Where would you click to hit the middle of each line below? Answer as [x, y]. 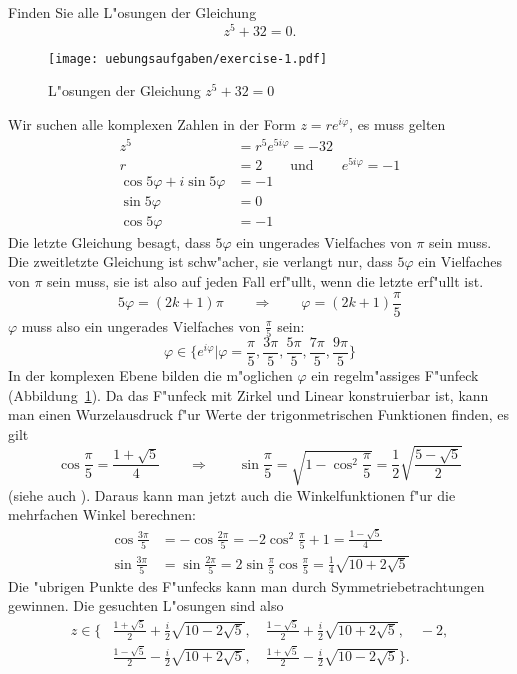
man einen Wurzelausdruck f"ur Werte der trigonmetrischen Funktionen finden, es [259, 414]
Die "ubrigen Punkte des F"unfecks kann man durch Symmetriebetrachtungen [246, 585]
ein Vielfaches [460, 261]
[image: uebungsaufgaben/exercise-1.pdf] [188, 58]
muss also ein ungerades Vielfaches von [141, 325]
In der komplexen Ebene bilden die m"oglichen [150, 375]
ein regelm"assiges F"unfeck [395, 375]
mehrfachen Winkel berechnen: [102, 514]
